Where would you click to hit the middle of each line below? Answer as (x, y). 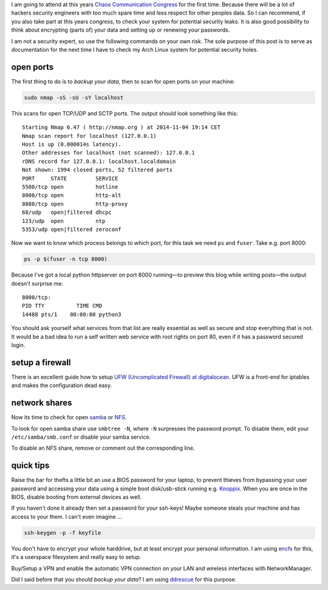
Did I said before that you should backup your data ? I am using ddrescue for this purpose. (124, 579)
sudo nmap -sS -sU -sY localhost (74, 98)
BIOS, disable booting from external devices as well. (77, 497)
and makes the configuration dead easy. (62, 385)
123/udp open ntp (64, 221)
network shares (42, 403)
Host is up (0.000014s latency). (72, 144)
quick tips (30, 466)
